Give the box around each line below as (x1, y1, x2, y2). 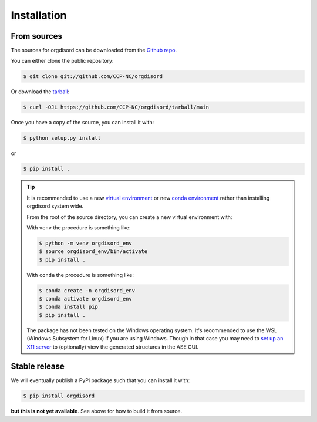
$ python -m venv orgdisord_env (39, 239, 132, 247)
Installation (11, 9, 67, 22)
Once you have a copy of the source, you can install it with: (11, 119, 154, 126)
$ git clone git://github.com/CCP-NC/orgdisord (23, 73, 163, 80)
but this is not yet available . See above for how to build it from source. (11, 408, 183, 415)
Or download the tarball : (11, 88, 70, 95)
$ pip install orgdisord (23, 393, 95, 399)
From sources (11, 31, 63, 41)
